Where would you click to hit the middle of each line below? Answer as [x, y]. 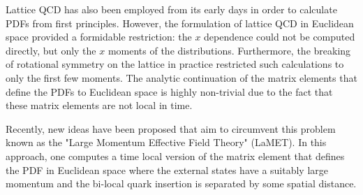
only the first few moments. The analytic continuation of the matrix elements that [181, 77]
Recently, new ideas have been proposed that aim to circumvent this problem [171, 128]
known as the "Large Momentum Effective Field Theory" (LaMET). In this [166, 142]
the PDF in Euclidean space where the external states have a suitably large [167, 169]
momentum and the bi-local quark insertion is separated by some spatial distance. [181, 183]
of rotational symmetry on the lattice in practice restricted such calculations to [175, 64]
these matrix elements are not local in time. [99, 105]
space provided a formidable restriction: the [99, 37]
